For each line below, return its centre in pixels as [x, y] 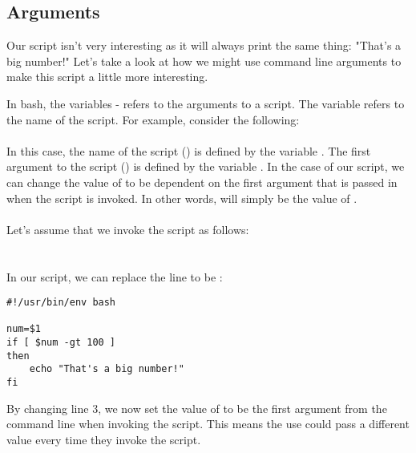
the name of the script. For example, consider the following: [153, 119]
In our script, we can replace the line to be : [115, 276]
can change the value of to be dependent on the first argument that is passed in [202, 182]
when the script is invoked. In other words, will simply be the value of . [182, 198]
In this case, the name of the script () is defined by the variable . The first [189, 150]
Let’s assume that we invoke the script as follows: [128, 229]
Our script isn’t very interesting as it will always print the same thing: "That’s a [204, 45]
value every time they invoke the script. [104, 439]
